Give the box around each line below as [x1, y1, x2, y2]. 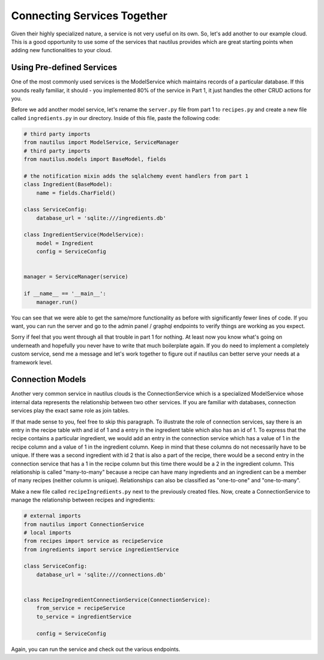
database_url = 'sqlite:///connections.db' [36, 571, 166, 578]
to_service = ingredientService [36, 613, 132, 620]
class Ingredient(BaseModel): [23, 181, 113, 188]
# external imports [23, 512, 81, 519]
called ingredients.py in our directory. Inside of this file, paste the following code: [11, 114, 220, 121]
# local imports [23, 529, 72, 536]
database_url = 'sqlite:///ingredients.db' [36, 214, 166, 222]
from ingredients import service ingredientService [23, 546, 179, 553]
